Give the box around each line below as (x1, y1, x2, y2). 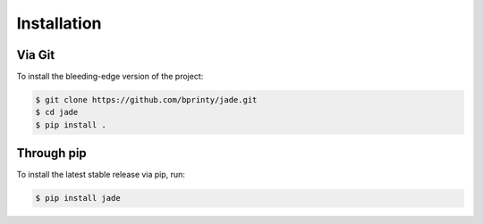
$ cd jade (35, 107, 79, 118)
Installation (16, 13, 102, 33)
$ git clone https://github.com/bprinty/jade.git (35, 95, 258, 105)
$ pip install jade (35, 193, 121, 203)
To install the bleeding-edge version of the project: (16, 71, 204, 82)
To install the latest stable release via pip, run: (16, 170, 185, 180)
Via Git (16, 47, 55, 62)
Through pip (16, 145, 87, 161)
